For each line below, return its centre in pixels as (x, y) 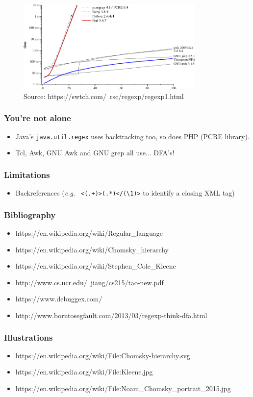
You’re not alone (38, 118)
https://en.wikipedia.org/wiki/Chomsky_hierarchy (92, 249)
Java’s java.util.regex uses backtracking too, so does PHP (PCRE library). (132, 136)
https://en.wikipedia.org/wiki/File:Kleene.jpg (84, 372)
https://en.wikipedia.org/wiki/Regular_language (89, 233)
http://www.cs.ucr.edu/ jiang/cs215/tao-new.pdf (89, 282)
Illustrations (28, 337)
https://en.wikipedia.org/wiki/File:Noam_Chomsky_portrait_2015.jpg (123, 388)
